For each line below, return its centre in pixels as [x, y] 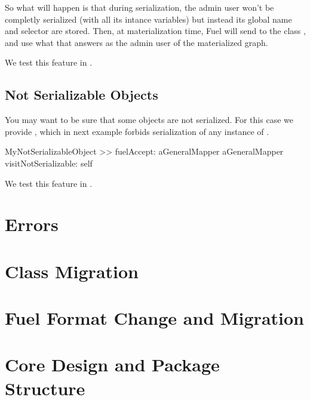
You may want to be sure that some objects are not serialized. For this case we [149, 120]
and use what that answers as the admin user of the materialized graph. [136, 42]
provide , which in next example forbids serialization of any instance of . [137, 131]
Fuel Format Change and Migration [154, 318]
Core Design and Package [112, 364]
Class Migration [72, 271]
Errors [32, 224]
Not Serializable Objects [82, 95]
